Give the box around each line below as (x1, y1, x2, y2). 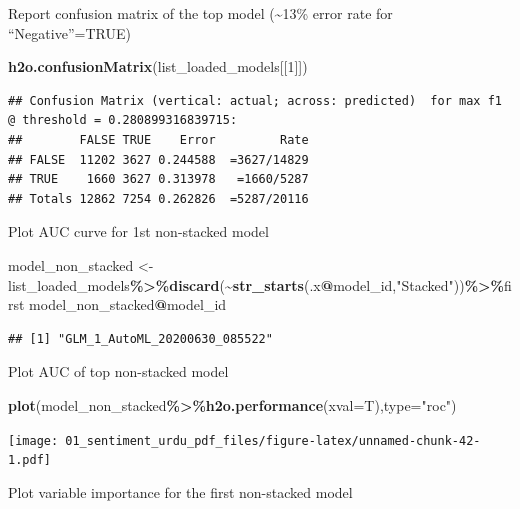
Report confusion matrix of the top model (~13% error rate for (8, 3, 393, 23)
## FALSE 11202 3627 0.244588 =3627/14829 (8, 152, 309, 167)
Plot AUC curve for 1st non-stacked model (8, 221, 269, 242)
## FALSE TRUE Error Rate (8, 132, 309, 147)
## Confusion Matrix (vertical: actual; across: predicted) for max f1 (8, 93, 502, 108)
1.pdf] (8, 453, 51, 468)
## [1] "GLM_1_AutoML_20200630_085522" (8, 331, 273, 346)
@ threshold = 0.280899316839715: (8, 113, 238, 128)
